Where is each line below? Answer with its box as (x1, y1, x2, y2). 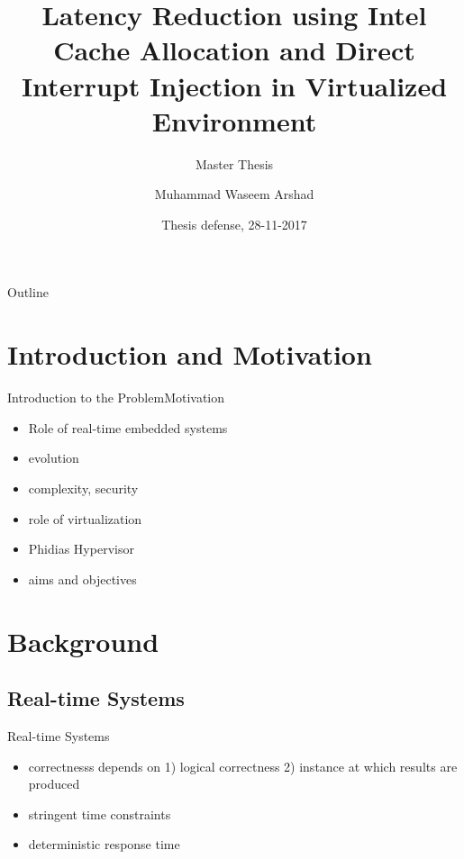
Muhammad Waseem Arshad (154, 185, 314, 203)
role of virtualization (28, 509, 142, 528)
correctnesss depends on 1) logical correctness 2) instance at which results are (28, 756, 458, 775)
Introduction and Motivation (7, 336, 372, 373)
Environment (151, 102, 317, 139)
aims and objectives (28, 569, 137, 588)
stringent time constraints (28, 804, 171, 823)
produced (28, 774, 80, 793)
